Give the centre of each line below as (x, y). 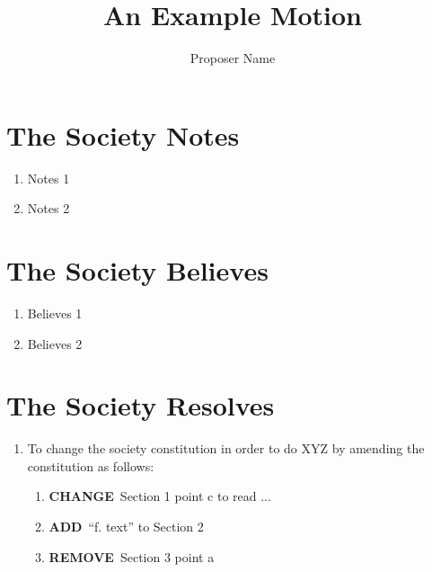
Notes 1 (48, 178)
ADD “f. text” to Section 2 (126, 527)
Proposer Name (233, 58)
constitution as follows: (91, 465)
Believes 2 (55, 343)
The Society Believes (137, 270)
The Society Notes (123, 134)
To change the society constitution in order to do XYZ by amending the (226, 448)
